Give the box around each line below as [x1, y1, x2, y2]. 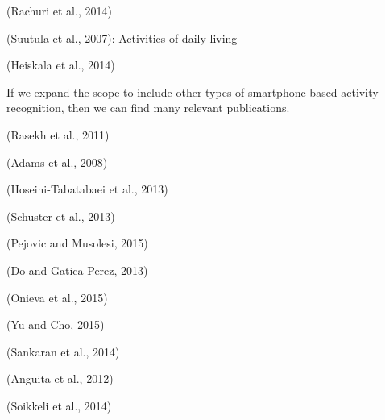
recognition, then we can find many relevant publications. [6, 99, 290, 116]
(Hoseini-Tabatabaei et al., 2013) [6, 181, 168, 198]
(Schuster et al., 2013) [6, 207, 115, 224]
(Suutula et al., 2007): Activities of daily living [6, 29, 238, 46]
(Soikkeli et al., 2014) [6, 397, 112, 414]
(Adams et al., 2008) [6, 153, 108, 170]
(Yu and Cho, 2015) [6, 316, 105, 333]
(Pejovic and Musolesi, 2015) [6, 235, 148, 252]
